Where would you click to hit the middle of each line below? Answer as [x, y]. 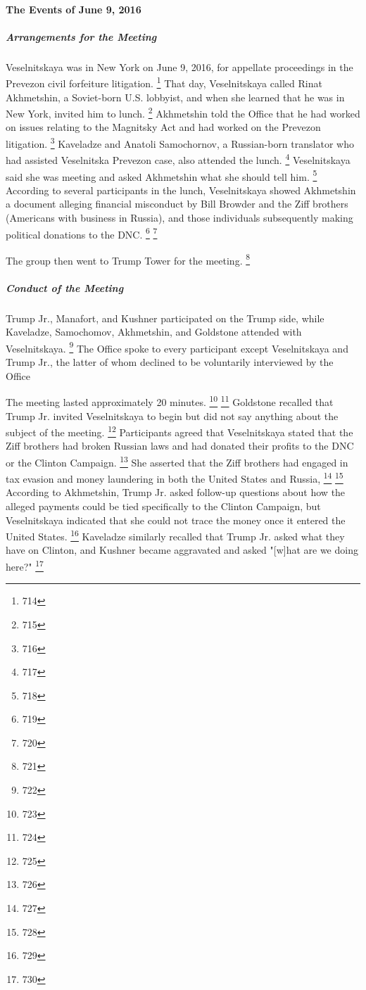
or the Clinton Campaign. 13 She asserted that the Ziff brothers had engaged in [177, 461]
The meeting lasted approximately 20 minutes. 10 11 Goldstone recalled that [170, 401]
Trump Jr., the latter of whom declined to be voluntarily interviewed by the [170, 362]
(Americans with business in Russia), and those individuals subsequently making [179, 217]
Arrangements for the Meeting [81, 36]
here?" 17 [25, 565]
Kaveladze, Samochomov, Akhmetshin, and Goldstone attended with [154, 332]
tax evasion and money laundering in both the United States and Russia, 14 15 [175, 477]
